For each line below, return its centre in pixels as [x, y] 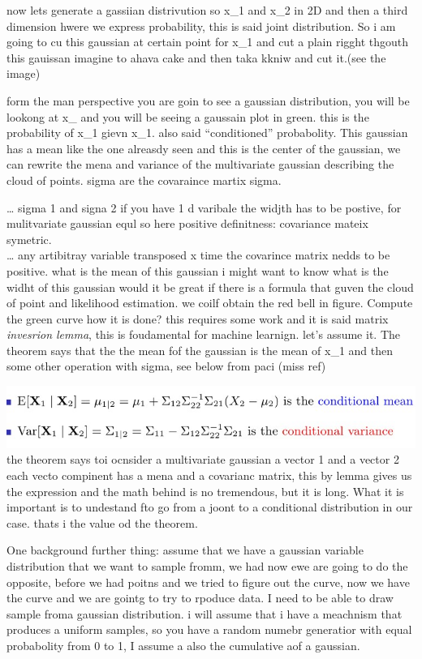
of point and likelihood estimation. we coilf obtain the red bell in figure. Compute [210, 303]
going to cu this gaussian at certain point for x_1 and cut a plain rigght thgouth [208, 42]
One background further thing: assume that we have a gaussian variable [185, 550]
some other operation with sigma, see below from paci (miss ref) [166, 366]
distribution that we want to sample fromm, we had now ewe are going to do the [207, 565]
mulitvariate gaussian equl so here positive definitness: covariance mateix [187, 223]
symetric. [29, 239]
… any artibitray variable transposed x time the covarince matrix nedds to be [198, 255]
